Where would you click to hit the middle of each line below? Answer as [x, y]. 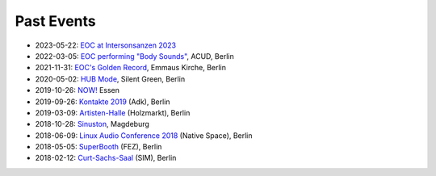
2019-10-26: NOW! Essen [78, 90]
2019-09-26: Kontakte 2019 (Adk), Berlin [103, 102]
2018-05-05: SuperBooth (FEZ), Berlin [99, 147]
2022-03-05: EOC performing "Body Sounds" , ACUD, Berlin [134, 56]
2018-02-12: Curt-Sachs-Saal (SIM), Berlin [106, 158]
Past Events [55, 21]
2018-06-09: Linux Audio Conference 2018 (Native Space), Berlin [144, 135]
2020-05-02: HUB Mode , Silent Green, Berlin [110, 79]
